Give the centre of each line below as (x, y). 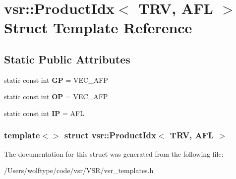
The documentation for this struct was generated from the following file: (114, 153)
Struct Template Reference (98, 28)
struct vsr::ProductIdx (110, 135)
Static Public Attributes (67, 59)
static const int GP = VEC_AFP (56, 80)
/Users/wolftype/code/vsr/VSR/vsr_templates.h (79, 170)
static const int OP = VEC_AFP (56, 96)
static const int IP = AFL (44, 113)
